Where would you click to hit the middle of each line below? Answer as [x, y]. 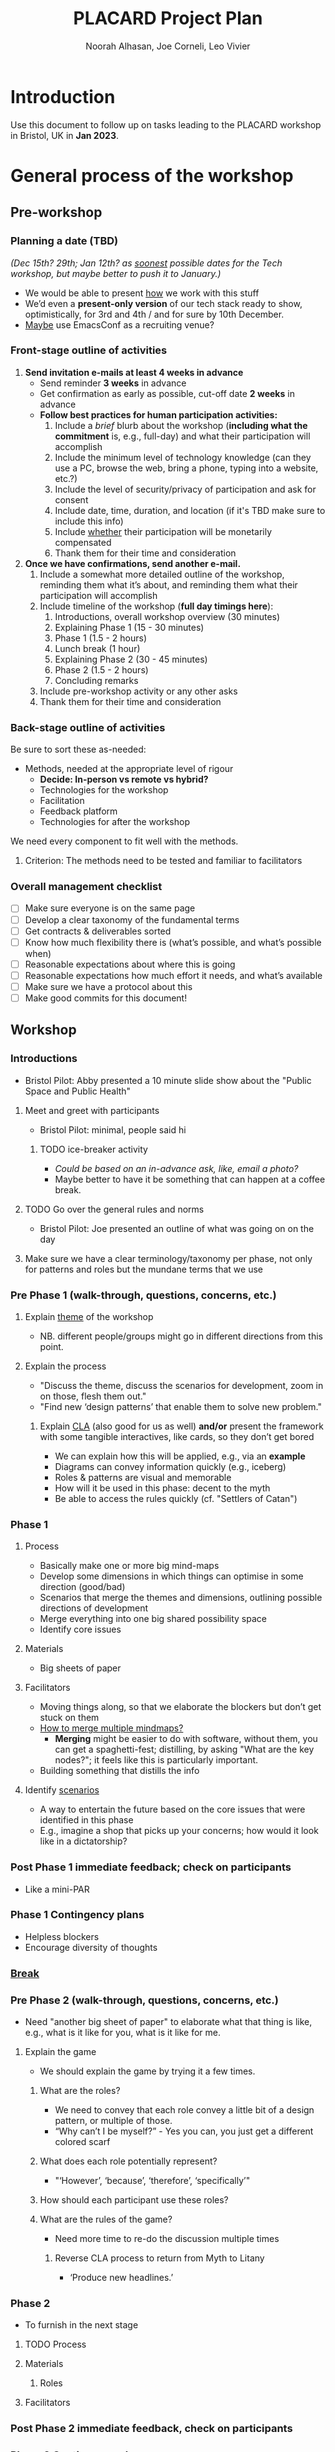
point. [51, 1346]
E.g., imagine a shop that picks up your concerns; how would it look [179, 1831]
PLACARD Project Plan [168, 18]
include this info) [89, 521]
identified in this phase [86, 1820]
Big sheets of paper [80, 1668]
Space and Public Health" [78, 1091]
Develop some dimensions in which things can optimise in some [171, 1576]
